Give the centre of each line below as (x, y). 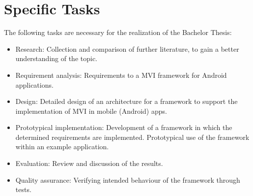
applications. (34, 84)
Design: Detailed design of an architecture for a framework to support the (126, 101)
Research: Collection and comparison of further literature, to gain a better (127, 49)
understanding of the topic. (56, 58)
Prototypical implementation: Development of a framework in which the (124, 127)
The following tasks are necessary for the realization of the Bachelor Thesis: (118, 32)
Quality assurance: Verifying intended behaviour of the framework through (128, 180)
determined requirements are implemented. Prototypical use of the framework (132, 137)
